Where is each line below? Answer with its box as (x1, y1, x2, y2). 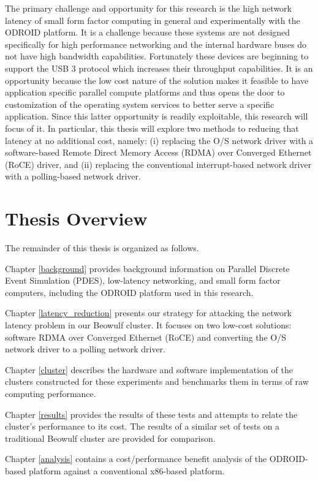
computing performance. (5, 387, 96, 400)
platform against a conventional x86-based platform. (28, 464, 225, 477)
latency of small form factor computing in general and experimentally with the (5, 13, 300, 26)
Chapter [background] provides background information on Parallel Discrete (5, 262, 290, 275)
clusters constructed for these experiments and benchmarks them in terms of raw (5, 375, 309, 388)
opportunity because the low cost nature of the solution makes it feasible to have (5, 74, 309, 86)
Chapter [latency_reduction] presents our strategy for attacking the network (5, 306, 292, 319)
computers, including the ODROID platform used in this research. (5, 286, 254, 298)
